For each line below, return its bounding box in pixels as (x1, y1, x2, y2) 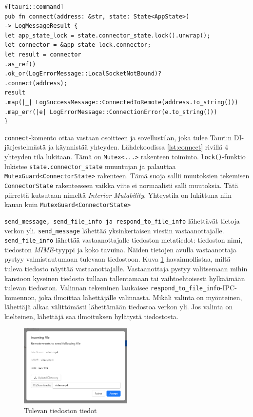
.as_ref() (4, 60, 36, 68)
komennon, (4, 292, 37, 302)
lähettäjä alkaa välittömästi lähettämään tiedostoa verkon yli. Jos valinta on (4, 302, 233, 312)
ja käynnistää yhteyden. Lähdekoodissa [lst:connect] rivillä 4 (48, 142, 228, 152)
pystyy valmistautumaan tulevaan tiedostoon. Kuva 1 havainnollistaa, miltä (4, 254, 231, 264)
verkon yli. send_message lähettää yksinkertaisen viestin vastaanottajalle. (4, 225, 224, 235)
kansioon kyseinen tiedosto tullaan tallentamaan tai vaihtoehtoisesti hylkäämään (4, 273, 245, 283)
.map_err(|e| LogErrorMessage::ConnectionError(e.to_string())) (4, 108, 217, 115)
